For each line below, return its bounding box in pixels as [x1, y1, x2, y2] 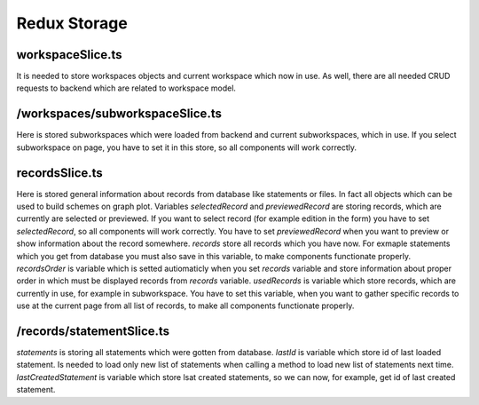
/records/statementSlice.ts [16, 323, 170, 338]
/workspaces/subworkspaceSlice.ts [16, 107, 222, 122]
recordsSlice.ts [16, 165, 104, 180]
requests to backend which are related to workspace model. [16, 83, 237, 93]
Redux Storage [16, 13, 128, 33]
